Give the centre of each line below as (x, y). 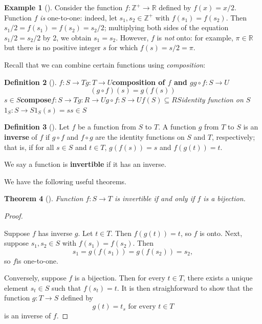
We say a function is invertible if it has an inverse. (85, 164)
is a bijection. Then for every (120, 278)
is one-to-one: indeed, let (79, 17)
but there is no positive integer (52, 47)
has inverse (55, 233)
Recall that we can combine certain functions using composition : (105, 64)
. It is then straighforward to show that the (185, 287)
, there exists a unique (218, 278)
